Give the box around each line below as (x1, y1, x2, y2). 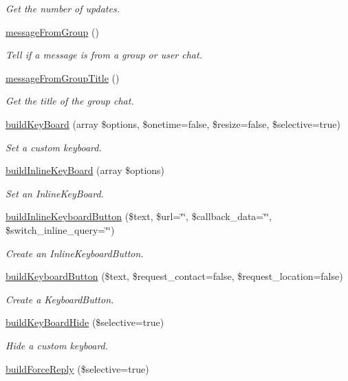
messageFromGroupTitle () (6, 70, 120, 85)
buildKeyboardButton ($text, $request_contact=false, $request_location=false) (6, 269, 343, 283)
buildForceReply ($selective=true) (6, 361, 149, 375)
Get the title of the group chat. (6, 94, 134, 108)
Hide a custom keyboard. (6, 338, 109, 352)
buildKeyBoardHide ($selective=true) (6, 315, 164, 329)
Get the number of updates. (6, 1, 120, 15)
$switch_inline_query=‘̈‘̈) (6, 222, 115, 237)
